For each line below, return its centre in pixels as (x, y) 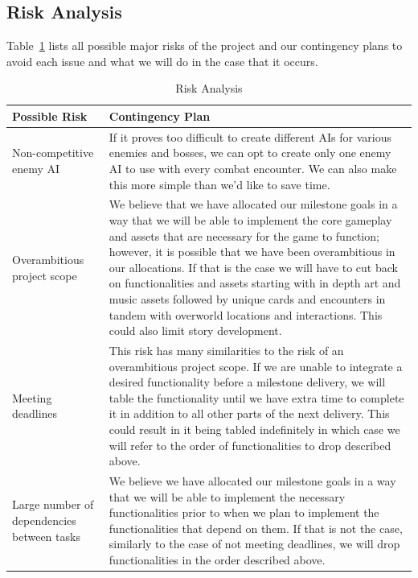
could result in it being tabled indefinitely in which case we (254, 429)
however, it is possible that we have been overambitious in (252, 252)
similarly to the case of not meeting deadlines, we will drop (254, 544)
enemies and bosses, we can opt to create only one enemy (250, 153)
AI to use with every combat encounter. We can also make (253, 169)
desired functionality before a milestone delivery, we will (247, 382)
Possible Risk (50, 116)
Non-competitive (53, 153)
